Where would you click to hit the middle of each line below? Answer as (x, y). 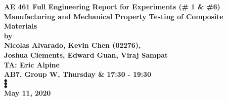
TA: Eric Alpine (32, 64)
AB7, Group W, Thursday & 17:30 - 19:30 (78, 74)
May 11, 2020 (27, 92)
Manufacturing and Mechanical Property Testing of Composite (114, 16)
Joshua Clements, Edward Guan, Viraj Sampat (86, 54)
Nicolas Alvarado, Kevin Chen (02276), (72, 45)
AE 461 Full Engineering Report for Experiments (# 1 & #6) (112, 6)
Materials (21, 26)
